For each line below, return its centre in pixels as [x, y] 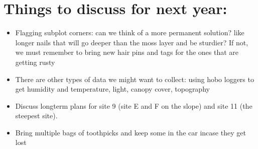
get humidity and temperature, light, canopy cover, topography [112, 89]
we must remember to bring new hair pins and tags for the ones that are [127, 52]
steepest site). [36, 116]
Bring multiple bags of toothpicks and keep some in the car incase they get [131, 132]
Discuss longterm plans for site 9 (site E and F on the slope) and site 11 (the [134, 105]
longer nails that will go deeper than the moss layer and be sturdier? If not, [132, 42]
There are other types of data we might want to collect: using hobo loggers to [135, 79]
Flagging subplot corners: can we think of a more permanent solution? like [130, 32]
